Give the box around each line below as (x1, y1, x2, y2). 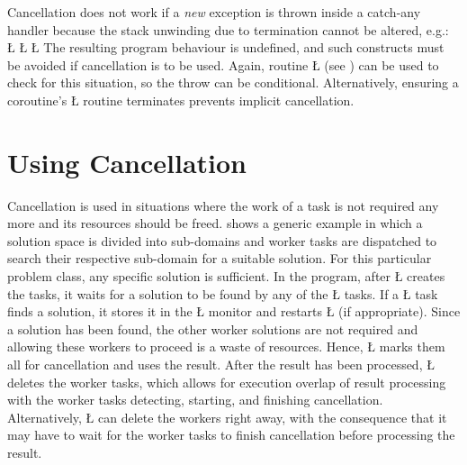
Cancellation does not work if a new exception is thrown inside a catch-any (7, 3, 421, 21)
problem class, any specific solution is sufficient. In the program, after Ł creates (7, 267, 445, 286)
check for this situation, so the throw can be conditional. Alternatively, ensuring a (7, 73, 459, 92)
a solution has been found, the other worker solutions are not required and (7, 319, 418, 338)
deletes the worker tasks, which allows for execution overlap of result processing (7, 372, 446, 391)
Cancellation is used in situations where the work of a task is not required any (7, 196, 439, 214)
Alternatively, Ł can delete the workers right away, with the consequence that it (7, 407, 447, 426)
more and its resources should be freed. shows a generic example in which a (7, 214, 423, 232)
